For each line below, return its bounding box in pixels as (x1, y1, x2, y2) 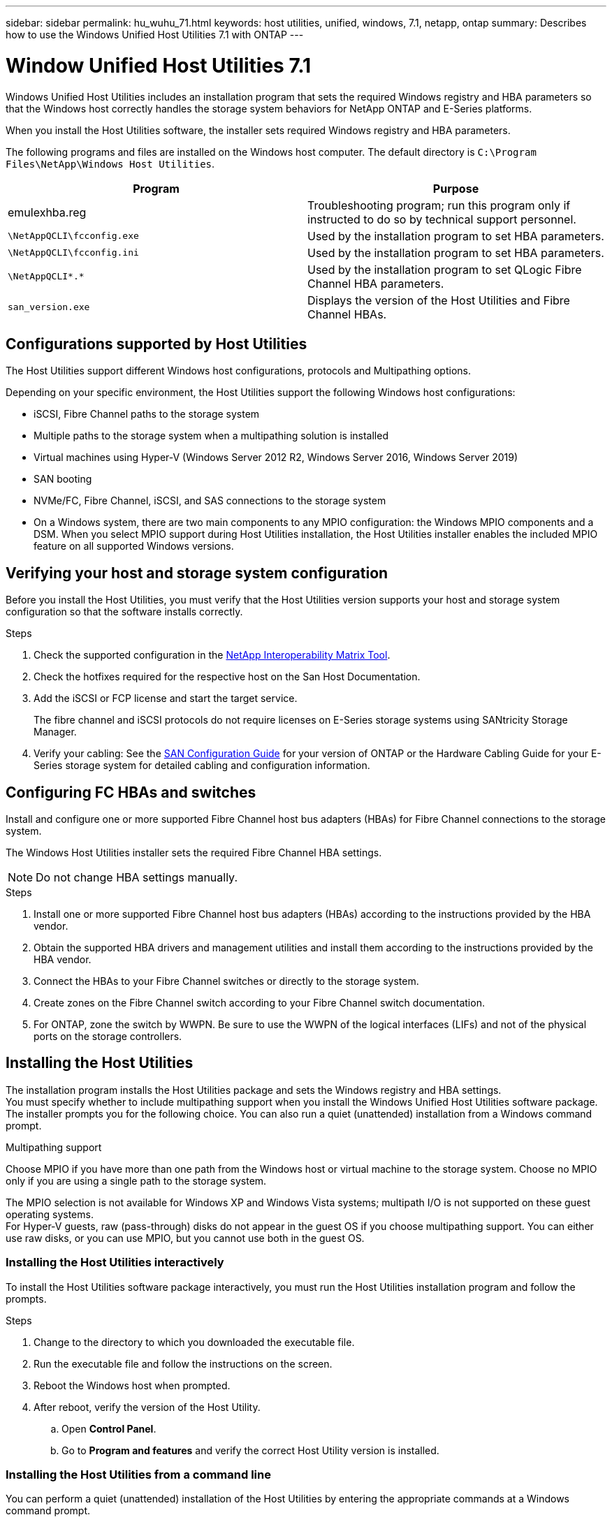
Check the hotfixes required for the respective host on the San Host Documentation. (34, 671, 421, 683)
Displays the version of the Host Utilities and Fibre (307, 293, 570, 307)
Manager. (34, 726, 77, 738)
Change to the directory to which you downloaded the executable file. (34, 1336, 355, 1348)
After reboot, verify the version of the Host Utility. (34, 1400, 261, 1413)
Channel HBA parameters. (307, 276, 444, 291)
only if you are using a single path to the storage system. (6, 1174, 267, 1187)
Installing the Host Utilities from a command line (6, 1468, 271, 1481)
